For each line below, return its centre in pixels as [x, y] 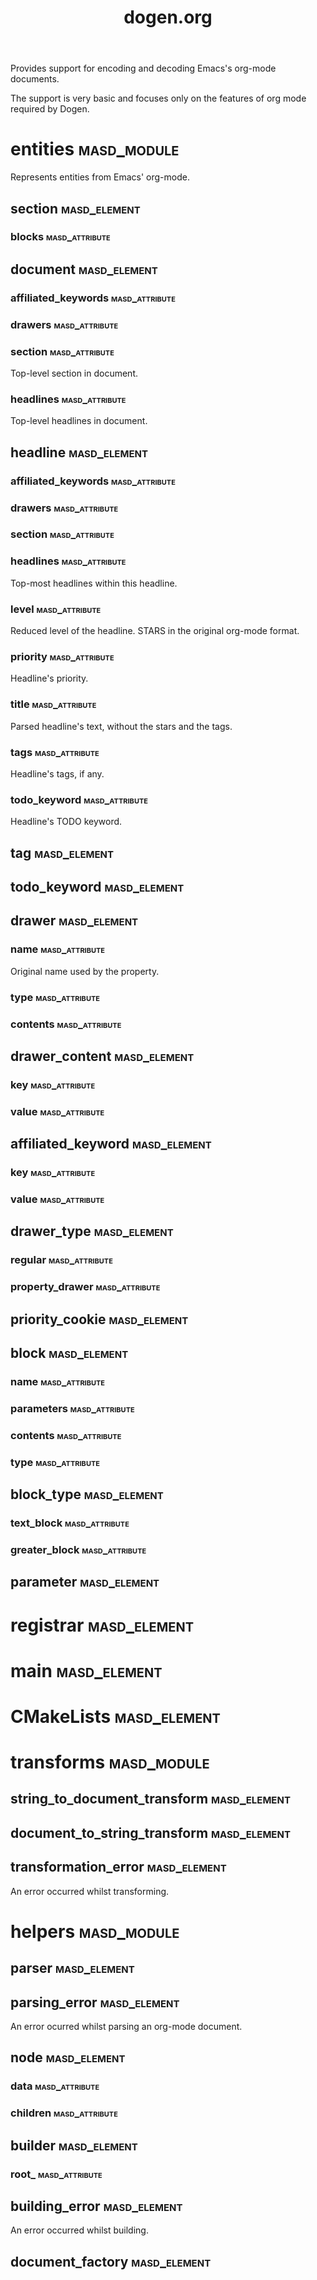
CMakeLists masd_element [115, 1716]
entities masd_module [95, 149]
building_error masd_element [96, 2206]
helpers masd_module [95, 1931]
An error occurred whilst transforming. [90, 1891]
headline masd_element [79, 452]
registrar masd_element [102, 1625]
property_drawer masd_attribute [85, 1287]
